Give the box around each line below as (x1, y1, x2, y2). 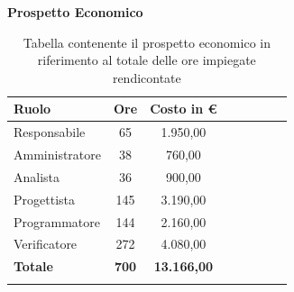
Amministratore (14, 145, 101, 164)
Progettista (14, 189, 75, 208)
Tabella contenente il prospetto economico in (23, 32, 271, 51)
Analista (14, 167, 60, 186)
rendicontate (112, 68, 181, 87)
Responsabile (14, 123, 86, 141)
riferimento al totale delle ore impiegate (37, 50, 256, 69)
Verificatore (14, 234, 78, 253)
